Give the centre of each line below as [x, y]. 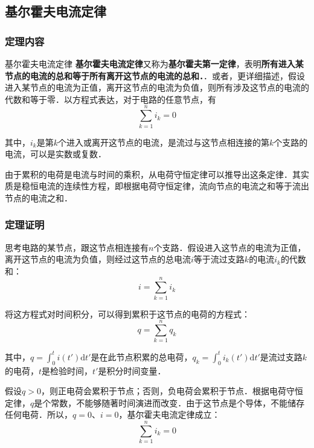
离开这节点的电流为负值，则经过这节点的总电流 [98, 259]
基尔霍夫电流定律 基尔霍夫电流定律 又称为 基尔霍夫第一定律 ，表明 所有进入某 [154, 63]
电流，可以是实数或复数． [56, 154]
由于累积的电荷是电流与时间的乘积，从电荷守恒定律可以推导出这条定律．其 [153, 174]
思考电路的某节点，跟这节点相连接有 [77, 247]
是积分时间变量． [132, 370]
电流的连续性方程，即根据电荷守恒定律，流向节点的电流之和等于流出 [174, 186]
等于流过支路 [219, 259]
